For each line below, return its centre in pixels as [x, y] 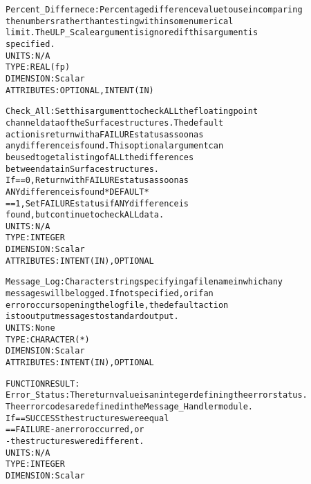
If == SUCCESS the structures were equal [87, 418]
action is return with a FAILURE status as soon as [105, 134]
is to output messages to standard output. [92, 317]
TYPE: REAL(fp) [38, 67]
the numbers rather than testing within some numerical [120, 21]
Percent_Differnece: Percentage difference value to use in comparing [154, 10]
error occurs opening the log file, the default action [117, 305]
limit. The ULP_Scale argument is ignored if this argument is [132, 33]
